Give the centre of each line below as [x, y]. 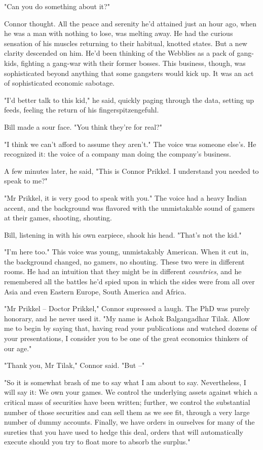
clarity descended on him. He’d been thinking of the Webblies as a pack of [119, 53]
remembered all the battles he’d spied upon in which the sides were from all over [129, 282]
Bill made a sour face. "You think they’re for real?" [83, 126]
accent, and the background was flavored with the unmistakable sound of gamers [129, 208]
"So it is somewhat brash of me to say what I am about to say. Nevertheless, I [125, 382]
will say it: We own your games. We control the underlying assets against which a [131, 392]
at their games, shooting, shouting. [58, 218]
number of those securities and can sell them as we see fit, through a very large [127, 412]
